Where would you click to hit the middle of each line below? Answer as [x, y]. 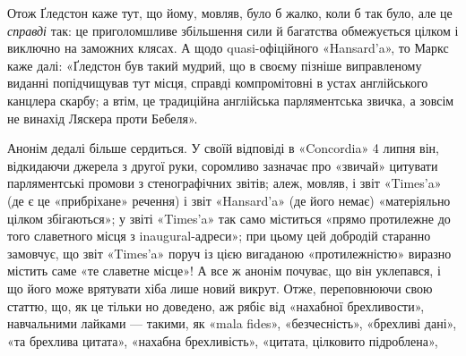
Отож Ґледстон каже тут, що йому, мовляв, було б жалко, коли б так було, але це [230, 13]
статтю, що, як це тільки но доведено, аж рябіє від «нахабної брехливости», [216, 305]
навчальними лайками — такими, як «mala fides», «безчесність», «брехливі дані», [232, 323]
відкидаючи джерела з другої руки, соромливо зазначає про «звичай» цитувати [223, 165]
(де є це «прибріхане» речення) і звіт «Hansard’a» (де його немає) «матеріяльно [229, 200]
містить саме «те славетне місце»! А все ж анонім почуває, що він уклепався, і [224, 271]
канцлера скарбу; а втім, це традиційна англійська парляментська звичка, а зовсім [231, 100]
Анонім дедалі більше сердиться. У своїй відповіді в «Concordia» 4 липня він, [223, 148]
